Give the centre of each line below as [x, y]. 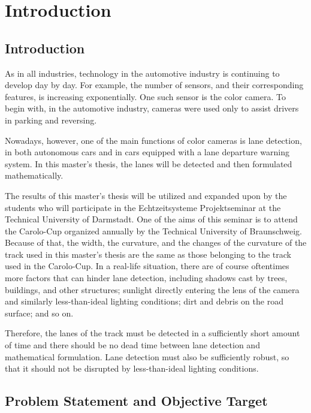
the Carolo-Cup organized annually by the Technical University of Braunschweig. [153, 230]
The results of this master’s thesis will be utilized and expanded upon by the [146, 195]
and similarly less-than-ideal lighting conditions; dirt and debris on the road [144, 301]
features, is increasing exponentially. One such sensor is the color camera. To [145, 96]
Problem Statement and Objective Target [136, 401]
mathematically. [34, 175]
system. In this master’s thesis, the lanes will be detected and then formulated [149, 163]
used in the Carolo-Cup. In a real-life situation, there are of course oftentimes [147, 266]
